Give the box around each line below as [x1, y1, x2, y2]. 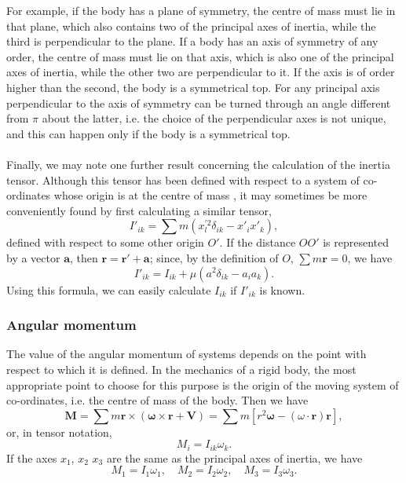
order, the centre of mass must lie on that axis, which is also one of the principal [6, 48, 394, 64]
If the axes [6, 449, 57, 466]
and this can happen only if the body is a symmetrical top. [6, 125, 291, 141]
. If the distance [219, 234, 296, 251]
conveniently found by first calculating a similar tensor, [6, 202, 272, 218]
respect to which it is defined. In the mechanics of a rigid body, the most [6, 360, 357, 377]
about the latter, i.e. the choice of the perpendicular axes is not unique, [42, 110, 386, 126]
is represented [323, 234, 390, 251]
